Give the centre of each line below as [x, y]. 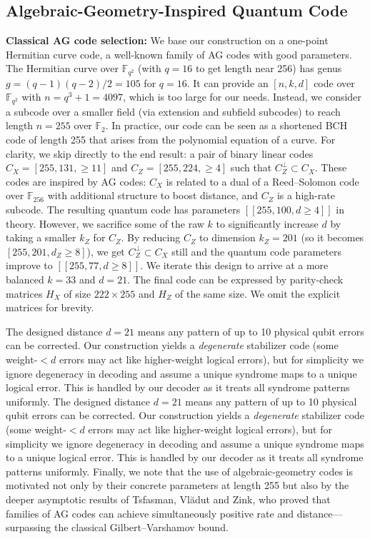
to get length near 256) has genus [269, 68]
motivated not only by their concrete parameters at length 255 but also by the [177, 485]
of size [77, 293]
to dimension [227, 237]
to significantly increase [267, 223]
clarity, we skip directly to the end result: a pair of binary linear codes [160, 153]
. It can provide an [227, 82]
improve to [29, 265]
